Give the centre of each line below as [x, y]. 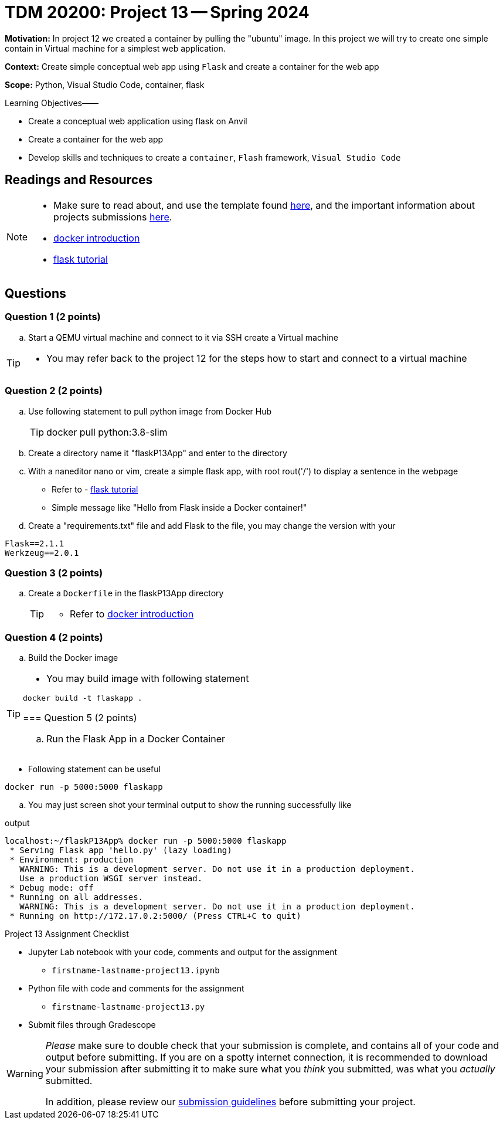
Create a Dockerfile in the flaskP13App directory [126, 593]
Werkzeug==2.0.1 [42, 553]
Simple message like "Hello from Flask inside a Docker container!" [179, 507]
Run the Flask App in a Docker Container [136, 739]
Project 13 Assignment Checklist [67, 934]
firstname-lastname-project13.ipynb [136, 971]
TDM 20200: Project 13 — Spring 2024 [157, 12]
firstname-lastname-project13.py [128, 1007]
